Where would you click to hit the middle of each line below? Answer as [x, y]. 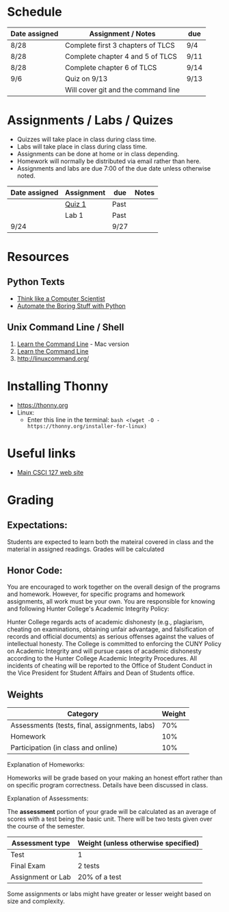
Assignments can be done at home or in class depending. [98, 153]
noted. [26, 175]
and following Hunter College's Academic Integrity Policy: [88, 609]
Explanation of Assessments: [48, 798]
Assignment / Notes [122, 34]
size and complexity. [36, 901]
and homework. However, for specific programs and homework [96, 594]
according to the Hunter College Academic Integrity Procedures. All [102, 658]
